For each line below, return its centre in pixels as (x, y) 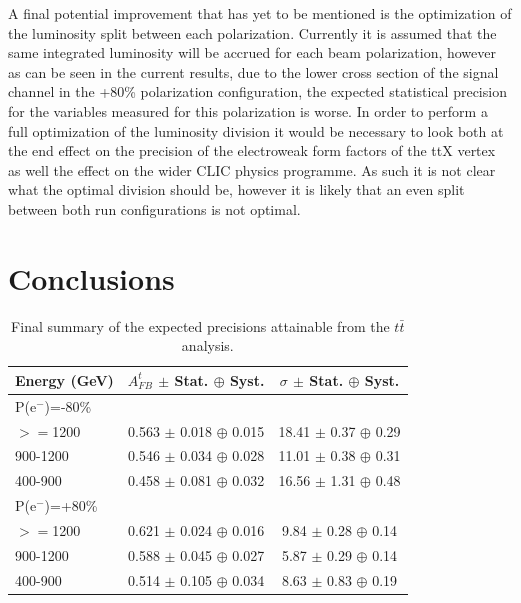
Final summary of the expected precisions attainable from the (200, 325)
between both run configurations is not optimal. (154, 208)
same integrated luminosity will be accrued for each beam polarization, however (252, 52)
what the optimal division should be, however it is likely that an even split (236, 189)
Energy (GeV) (64, 379)
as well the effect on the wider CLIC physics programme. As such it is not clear (252, 169)
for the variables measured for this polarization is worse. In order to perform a (248, 110)
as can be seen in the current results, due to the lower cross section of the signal (253, 71)
